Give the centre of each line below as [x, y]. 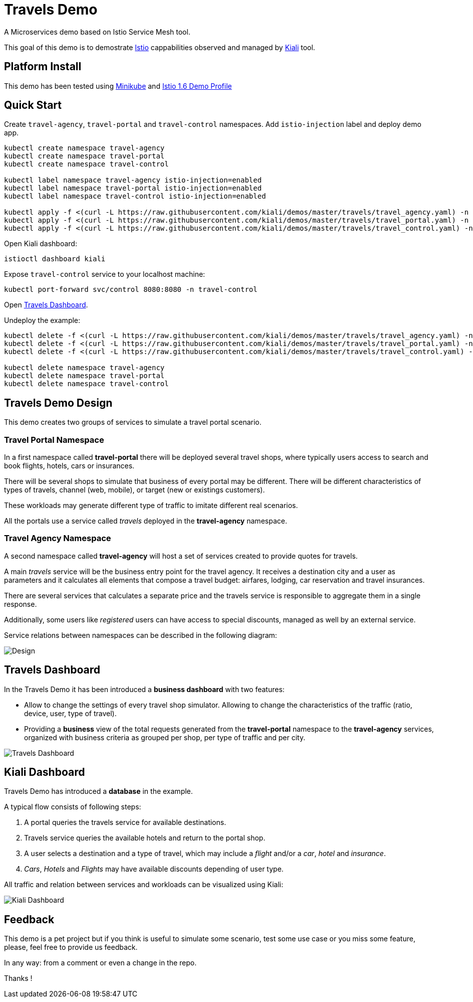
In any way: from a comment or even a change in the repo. [100, 963]
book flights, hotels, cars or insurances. [69, 466]
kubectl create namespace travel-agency [84, 148]
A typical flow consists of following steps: [73, 807]
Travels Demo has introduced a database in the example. [98, 791]
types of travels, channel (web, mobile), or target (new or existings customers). [135, 490]
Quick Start [33, 105]
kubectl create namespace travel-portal [84, 156]
